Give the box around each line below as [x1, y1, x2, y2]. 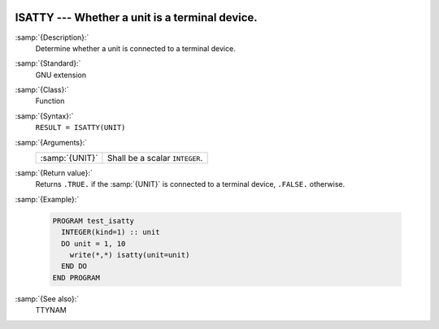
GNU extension [35, 70, 87, 80]
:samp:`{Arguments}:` [15, 137, 88, 147]
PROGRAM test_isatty [52, 216, 134, 225]
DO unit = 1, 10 [61, 239, 126, 248]
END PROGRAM [52, 273, 101, 282]
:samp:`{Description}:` [15, 32, 89, 42]
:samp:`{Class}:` [15, 85, 69, 95]
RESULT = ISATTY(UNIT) [35, 123, 126, 132]
